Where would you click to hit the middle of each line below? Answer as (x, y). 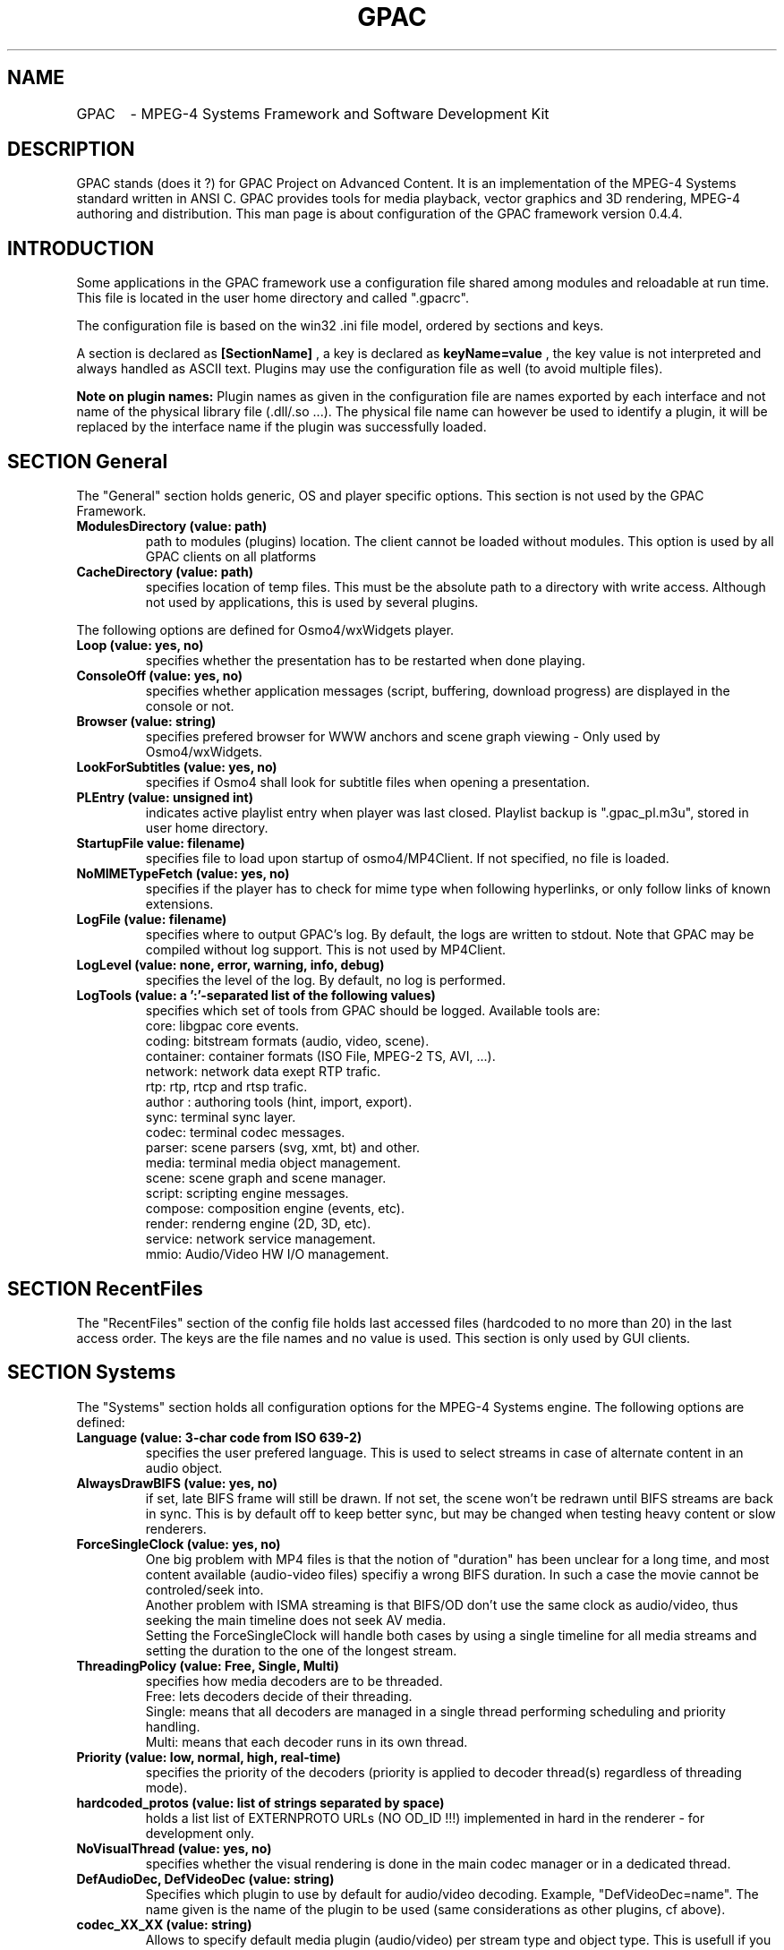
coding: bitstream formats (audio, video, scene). (287, 1041)
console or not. (190, 706)
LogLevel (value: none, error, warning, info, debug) (230, 965)
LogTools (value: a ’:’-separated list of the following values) (256, 996)
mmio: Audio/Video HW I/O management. (267, 1254)
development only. (200, 1833)
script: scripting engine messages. (247, 1193)
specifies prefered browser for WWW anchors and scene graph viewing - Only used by (403, 737)
